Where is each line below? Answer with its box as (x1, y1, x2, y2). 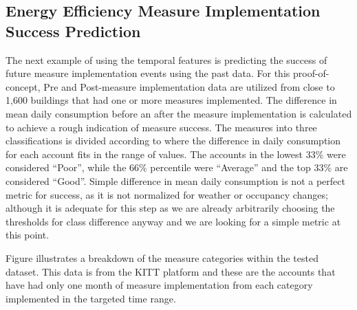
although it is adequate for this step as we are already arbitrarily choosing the (6, 201, 335, 215)
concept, (6, 79, 41, 93)
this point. (6, 228, 50, 242)
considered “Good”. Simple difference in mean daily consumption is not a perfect (6, 173, 345, 188)
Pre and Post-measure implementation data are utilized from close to (43, 79, 335, 93)
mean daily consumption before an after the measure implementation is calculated (6, 106, 352, 120)
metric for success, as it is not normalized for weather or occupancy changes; (6, 187, 328, 201)
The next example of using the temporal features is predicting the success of (6, 52, 327, 67)
